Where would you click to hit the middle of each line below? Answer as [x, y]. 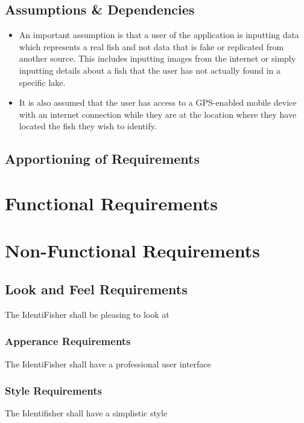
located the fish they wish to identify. [88, 126]
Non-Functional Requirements [132, 250]
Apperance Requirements [68, 341]
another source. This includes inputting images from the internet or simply [157, 58]
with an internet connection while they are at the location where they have [158, 114]
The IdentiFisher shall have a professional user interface [108, 363]
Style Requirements [53, 391]
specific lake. [42, 82]
